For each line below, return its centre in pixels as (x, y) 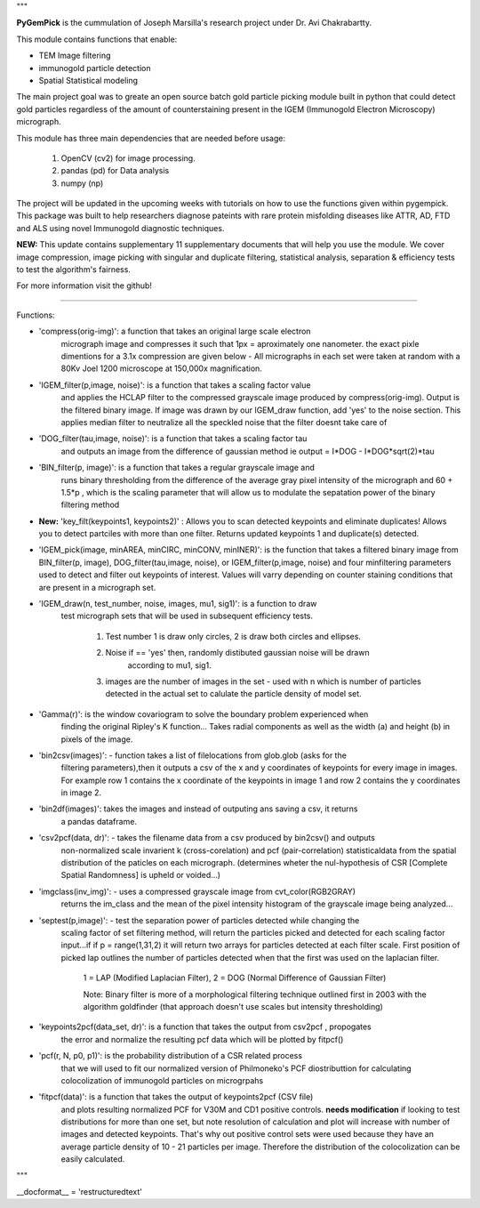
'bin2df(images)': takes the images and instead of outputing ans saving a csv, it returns (198, 809)
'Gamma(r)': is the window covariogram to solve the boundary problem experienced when (204, 714)
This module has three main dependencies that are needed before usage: (151, 138)
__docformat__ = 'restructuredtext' (79, 1192)
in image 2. (81, 793)
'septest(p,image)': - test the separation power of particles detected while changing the (199, 920)
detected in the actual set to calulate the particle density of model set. (233, 694)
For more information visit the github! (84, 286)
